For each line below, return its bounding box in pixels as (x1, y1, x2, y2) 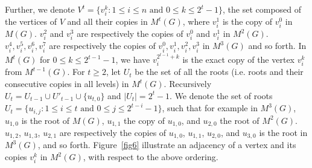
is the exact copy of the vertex (182, 53, 294, 65)
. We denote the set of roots (170, 89, 273, 102)
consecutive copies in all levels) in (5, 77, 129, 90)
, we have (115, 53, 150, 65)
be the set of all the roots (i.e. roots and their (135, 65, 304, 78)
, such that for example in (162, 102, 258, 114)
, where (182, 15, 210, 28)
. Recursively (164, 77, 212, 90)
